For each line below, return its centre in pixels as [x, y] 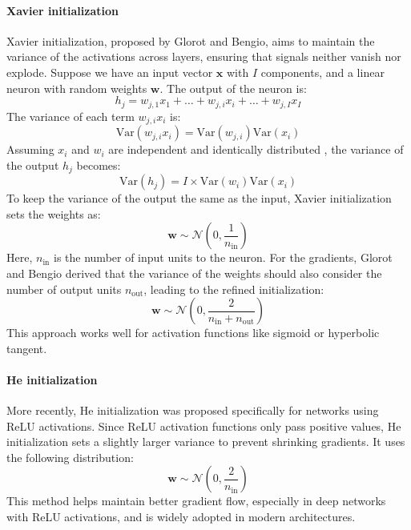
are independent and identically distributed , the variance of [256, 149]
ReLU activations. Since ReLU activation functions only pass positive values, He [204, 426]
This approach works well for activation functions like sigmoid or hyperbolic [193, 333]
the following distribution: [70, 457]
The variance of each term [71, 116]
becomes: [99, 165]
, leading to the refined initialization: [234, 289]
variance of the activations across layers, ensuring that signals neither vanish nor [204, 56]
